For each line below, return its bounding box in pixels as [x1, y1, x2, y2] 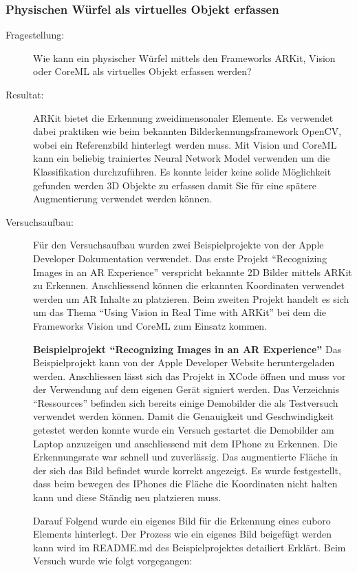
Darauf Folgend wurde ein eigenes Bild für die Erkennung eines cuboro [33, 513, 331, 527]
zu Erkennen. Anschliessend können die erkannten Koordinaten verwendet [33, 278, 345, 293]
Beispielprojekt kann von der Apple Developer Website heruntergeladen [33, 355, 335, 370]
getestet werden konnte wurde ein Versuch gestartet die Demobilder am [33, 423, 334, 437]
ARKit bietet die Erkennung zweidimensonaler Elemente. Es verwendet [33, 110, 334, 125]
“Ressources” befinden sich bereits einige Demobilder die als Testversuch [33, 395, 338, 410]
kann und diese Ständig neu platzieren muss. [33, 490, 221, 505]
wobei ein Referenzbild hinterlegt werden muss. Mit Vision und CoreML [33, 137, 337, 151]
